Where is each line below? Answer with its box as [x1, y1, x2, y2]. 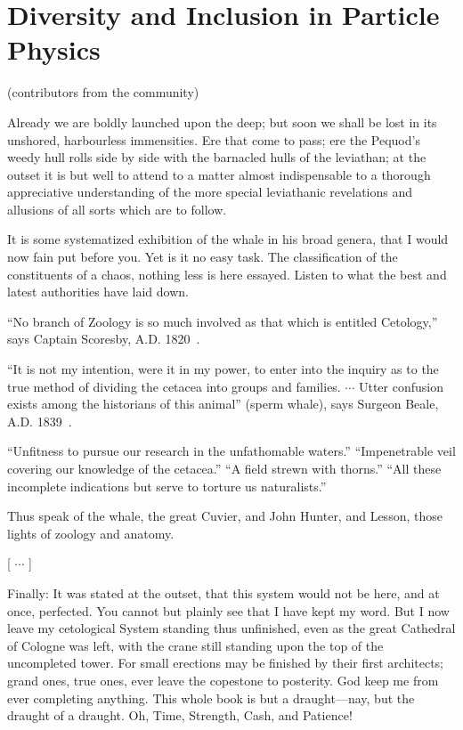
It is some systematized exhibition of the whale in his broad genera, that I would [7, 230, 449, 248]
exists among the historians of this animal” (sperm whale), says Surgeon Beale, [7, 394, 439, 413]
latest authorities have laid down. [7, 282, 189, 301]
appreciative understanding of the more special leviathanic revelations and [7, 182, 413, 201]
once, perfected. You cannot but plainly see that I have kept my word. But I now [7, 601, 450, 620]
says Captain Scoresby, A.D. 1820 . [7, 329, 200, 348]
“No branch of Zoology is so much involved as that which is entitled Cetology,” [7, 312, 438, 330]
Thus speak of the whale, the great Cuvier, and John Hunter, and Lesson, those [7, 507, 443, 525]
